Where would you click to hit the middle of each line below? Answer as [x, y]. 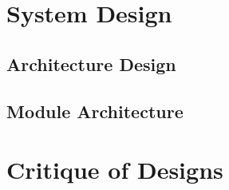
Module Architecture [95, 111]
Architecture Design [91, 63]
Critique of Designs [115, 170]
